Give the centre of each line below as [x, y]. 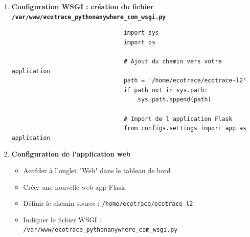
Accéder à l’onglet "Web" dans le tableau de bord [97, 170]
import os [139, 42]
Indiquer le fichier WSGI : [62, 219]
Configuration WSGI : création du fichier [82, 6]
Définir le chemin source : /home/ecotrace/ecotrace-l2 [108, 203]
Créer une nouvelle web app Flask [74, 187]
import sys [141, 33]
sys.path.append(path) [174, 100]
